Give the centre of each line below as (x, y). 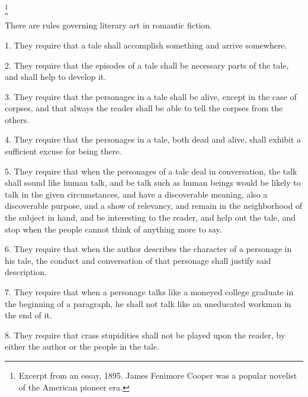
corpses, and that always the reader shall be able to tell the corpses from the (144, 108)
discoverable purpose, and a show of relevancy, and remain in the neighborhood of (154, 206)
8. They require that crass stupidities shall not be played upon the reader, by (145, 335)
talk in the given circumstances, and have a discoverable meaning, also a (136, 194)
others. (17, 119)
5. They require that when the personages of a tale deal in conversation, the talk (151, 171)
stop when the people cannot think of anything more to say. (113, 229)
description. (26, 272)
